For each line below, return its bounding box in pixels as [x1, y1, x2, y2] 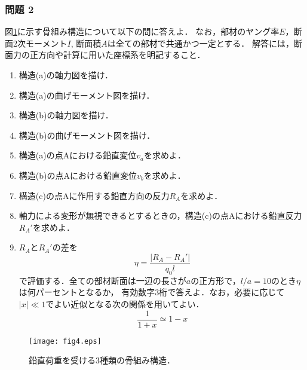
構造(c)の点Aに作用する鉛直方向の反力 [19, 189, 170, 201]
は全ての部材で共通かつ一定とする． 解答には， [107, 36, 294, 49]
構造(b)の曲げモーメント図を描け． [19, 129, 155, 141]
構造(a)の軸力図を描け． [19, 69, 113, 81]
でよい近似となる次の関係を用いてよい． [45, 297, 204, 310]
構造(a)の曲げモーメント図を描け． [19, 88, 155, 101]
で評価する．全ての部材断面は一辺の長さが [19, 274, 186, 286]
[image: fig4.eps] [29, 337, 102, 345]
